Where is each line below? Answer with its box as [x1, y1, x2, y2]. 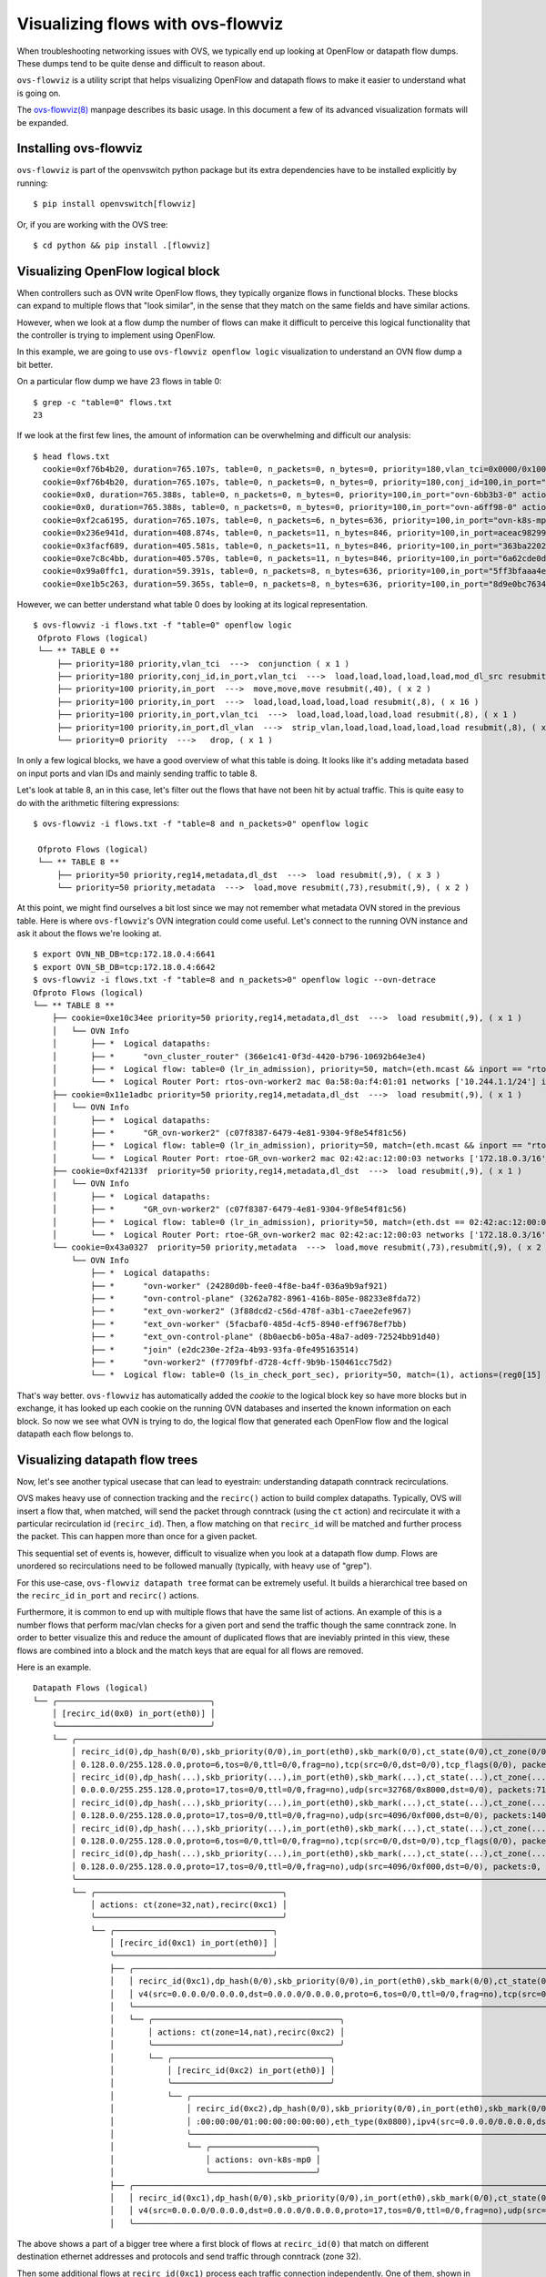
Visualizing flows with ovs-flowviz [16, 14, 284, 34]
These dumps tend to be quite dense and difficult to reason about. [16, 57, 266, 68]
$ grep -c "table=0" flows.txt [33, 397, 173, 407]
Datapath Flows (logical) [33, 1683, 149, 1693]
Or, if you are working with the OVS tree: [16, 219, 168, 230]
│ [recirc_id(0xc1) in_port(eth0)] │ [109, 1938, 278, 1948]
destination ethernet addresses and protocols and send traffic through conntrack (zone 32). [16, 2251, 361, 2262]
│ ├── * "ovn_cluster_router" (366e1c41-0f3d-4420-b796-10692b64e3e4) [51, 1051, 427, 1061]
